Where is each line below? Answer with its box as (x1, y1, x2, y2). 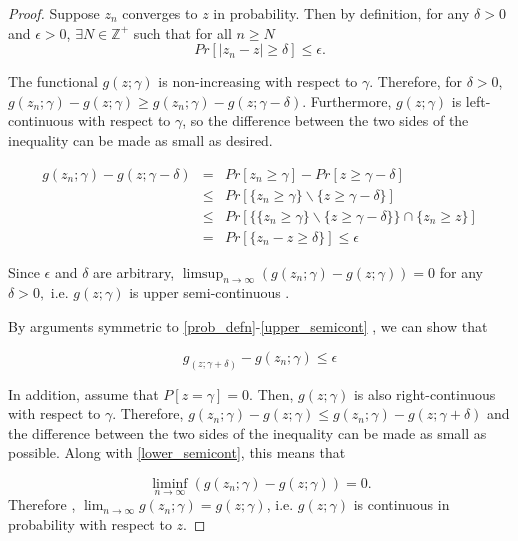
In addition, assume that (8, 383, 159, 404)
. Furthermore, (302, 90, 392, 111)
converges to (122, 3, 198, 23)
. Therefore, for (369, 71, 462, 92)
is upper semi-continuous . (129, 282, 290, 303)
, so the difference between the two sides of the (182, 110, 469, 131)
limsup (182, 266, 224, 281)
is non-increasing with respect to (158, 71, 358, 92)
